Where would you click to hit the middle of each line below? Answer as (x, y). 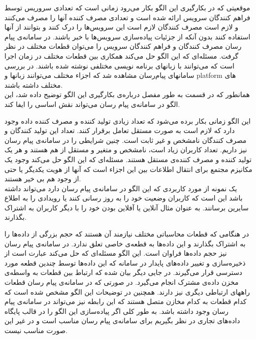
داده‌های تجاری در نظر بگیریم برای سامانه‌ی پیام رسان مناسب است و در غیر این (122, 321)
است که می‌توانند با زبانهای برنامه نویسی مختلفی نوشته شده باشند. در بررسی (120, 65)
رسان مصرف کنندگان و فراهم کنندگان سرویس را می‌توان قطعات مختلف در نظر (123, 46)
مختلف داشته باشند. (34, 85)
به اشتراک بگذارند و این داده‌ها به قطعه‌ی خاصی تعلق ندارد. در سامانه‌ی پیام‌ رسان (125, 243)
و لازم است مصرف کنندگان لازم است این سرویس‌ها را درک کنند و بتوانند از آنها (122, 27)
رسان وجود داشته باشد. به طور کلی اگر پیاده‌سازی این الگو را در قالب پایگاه (116, 311)
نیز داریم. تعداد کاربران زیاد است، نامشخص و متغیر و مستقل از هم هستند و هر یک (126, 150)
